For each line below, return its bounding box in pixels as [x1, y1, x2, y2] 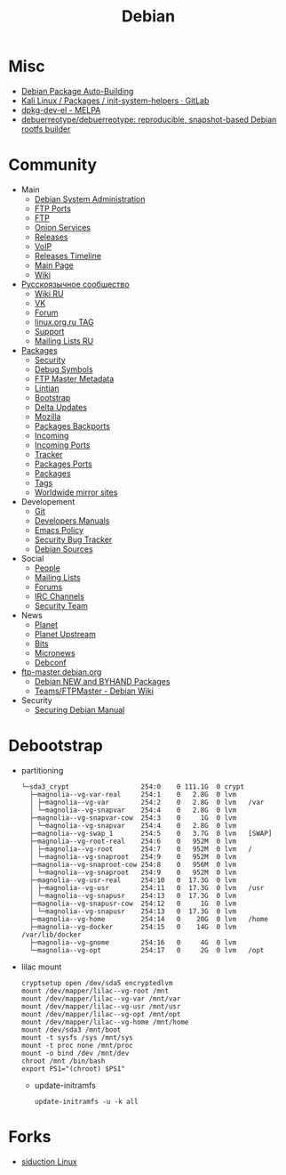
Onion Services [34, 222, 91, 232]
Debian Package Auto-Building [20, 85, 134, 96]
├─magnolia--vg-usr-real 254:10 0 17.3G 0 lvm [29, 875, 237, 885]
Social [20, 553, 44, 563]
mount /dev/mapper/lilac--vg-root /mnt [20, 986, 170, 995]
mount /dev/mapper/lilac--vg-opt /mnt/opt [20, 1009, 181, 1018]
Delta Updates [34, 401, 88, 412]
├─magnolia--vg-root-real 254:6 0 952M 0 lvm [29, 837, 237, 846]
